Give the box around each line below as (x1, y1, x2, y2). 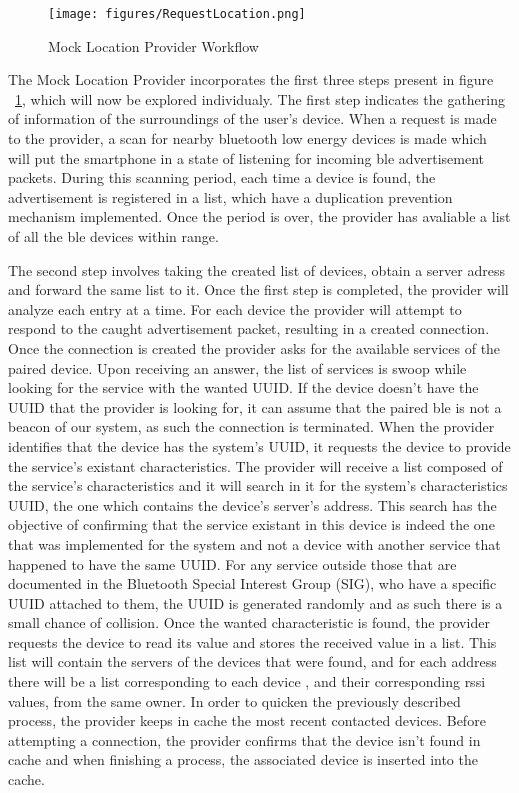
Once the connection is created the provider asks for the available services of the (8, 337, 501, 358)
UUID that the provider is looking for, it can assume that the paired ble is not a (8, 396, 502, 417)
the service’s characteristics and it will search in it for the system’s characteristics (8, 475, 508, 496)
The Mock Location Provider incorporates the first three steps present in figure (8, 69, 494, 90)
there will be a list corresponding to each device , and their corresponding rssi (8, 671, 486, 692)
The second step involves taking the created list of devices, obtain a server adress (8, 259, 505, 280)
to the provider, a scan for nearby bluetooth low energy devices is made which (8, 128, 487, 149)
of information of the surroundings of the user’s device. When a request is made (8, 108, 497, 129)
